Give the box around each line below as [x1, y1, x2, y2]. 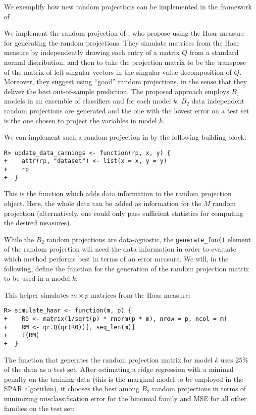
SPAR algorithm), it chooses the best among [4, 383, 140, 394]
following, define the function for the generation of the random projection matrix [4, 263, 249, 273]
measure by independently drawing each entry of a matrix [4, 47, 180, 57]
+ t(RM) [4, 332, 40, 339]
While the [4, 234, 34, 244]
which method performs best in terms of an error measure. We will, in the [4, 253, 229, 263]
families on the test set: [4, 403, 75, 413]
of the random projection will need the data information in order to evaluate [4, 244, 236, 254]
